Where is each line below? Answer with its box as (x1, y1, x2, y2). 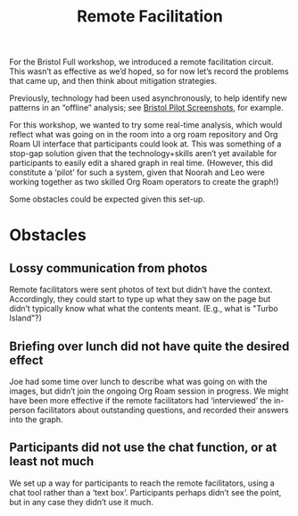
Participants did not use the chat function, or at (9, 440, 277, 455)
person (9, 404, 36, 415)
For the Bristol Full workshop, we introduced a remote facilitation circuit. (9, 56, 274, 68)
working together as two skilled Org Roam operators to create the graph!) (9, 177, 279, 187)
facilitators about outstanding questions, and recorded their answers (37, 404, 289, 415)
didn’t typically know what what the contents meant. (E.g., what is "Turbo (9, 304, 278, 314)
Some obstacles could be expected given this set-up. (9, 194, 205, 204)
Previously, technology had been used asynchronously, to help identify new (9, 93, 287, 104)
